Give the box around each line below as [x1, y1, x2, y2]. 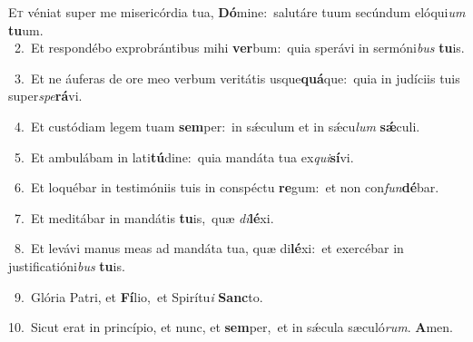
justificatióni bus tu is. [8, 256, 125, 275]
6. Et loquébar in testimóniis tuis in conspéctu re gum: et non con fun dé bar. [14, 178, 439, 197]
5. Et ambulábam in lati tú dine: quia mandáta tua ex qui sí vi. [14, 147, 354, 166]
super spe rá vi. [8, 86, 83, 105]
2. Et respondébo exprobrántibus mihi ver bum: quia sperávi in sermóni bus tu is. [14, 38, 465, 57]
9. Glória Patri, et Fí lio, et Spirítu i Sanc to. [14, 287, 263, 306]
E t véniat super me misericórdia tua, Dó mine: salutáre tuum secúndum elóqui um [8, 3, 466, 21]
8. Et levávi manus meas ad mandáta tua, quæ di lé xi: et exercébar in [14, 239, 404, 258]
